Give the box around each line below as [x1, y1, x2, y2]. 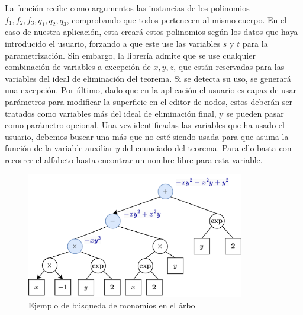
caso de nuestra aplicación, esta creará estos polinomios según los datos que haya [5, 26, 298, 38]
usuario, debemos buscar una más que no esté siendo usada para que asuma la [5, 130, 289, 142]
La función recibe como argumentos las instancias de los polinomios [5, 2, 250, 14]
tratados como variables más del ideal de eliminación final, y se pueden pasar [5, 107, 284, 119]
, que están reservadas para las [173, 61, 285, 73]
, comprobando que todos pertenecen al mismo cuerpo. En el [66, 13, 287, 26]
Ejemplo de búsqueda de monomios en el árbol [28, 299, 198, 311]
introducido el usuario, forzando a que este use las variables [5, 37, 221, 49]
